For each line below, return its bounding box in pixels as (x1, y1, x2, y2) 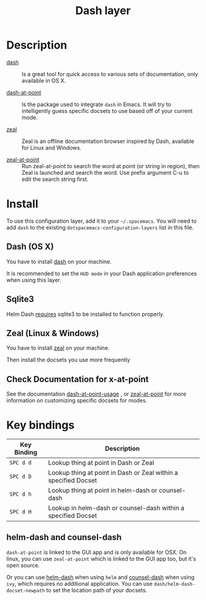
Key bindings (6, 418, 75, 433)
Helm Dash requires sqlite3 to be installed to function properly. (6, 310, 165, 318)
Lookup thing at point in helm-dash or (48, 486, 158, 494)
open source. (6, 561, 40, 569)
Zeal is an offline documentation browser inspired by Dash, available (21, 137, 194, 145)
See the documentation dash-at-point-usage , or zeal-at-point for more (6, 390, 187, 398)
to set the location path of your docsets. (46, 587, 148, 594)
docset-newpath (6, 587, 45, 594)
